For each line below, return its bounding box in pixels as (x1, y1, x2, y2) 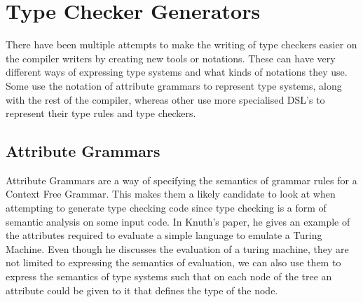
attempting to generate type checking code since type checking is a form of (6, 200, 327, 215)
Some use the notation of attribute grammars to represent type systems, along (6, 78, 342, 92)
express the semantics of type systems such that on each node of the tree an (6, 269, 332, 284)
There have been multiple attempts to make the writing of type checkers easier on (6, 37, 357, 52)
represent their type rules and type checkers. (6, 106, 196, 121)
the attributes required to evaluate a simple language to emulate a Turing (6, 228, 322, 242)
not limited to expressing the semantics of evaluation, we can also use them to (6, 255, 341, 270)
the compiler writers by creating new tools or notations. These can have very (6, 50, 336, 65)
